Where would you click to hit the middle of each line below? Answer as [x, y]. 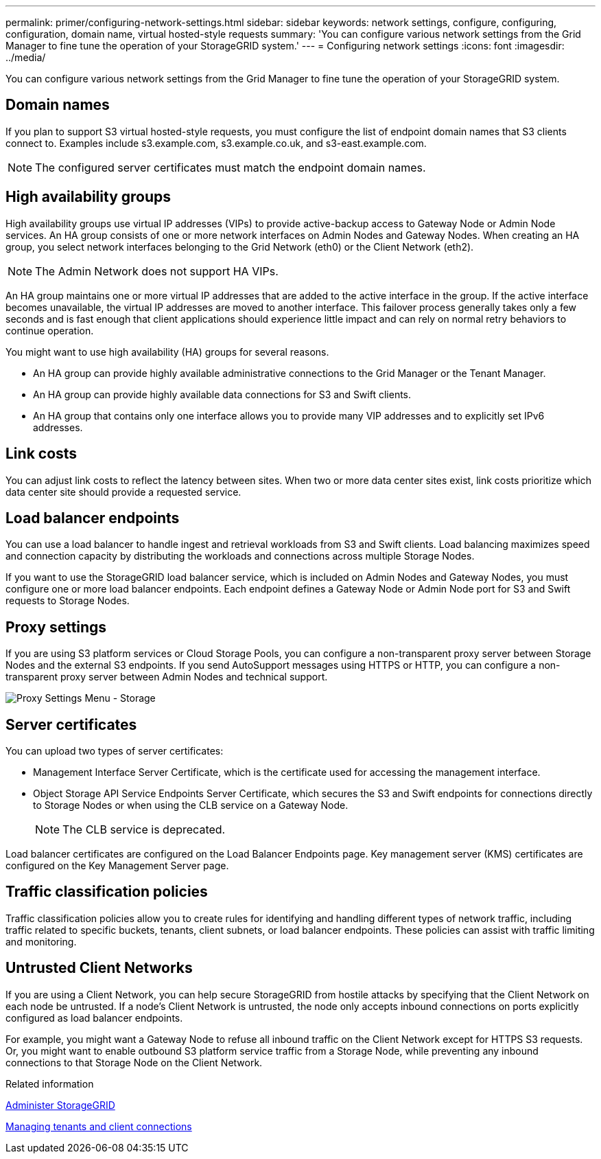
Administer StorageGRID [60, 1105]
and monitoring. [41, 941]
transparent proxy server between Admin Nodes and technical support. [167, 677]
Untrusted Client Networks [99, 968]
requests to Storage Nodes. [68, 601]
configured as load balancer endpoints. [94, 1018]
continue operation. [50, 330]
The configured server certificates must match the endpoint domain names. [231, 167]
